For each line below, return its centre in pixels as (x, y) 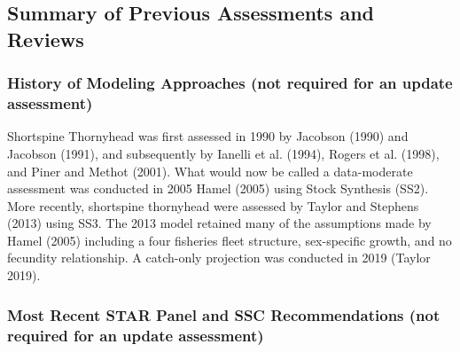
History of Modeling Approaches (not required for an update (230, 83)
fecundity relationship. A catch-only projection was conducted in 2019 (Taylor (219, 258)
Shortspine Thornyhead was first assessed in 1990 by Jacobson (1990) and (208, 136)
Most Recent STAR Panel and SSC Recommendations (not (224, 314)
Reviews (46, 39)
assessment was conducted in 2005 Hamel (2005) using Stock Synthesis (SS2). (218, 188)
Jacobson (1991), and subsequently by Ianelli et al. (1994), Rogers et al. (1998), (223, 153)
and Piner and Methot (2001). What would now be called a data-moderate (210, 171)
